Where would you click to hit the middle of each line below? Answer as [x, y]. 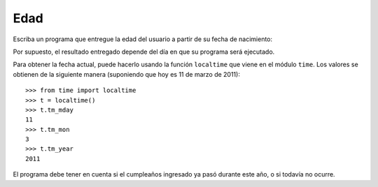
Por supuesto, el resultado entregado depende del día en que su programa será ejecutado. [144, 52]
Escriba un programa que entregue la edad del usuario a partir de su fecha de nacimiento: [143, 39]
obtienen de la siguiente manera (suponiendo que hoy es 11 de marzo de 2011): [127, 74]
